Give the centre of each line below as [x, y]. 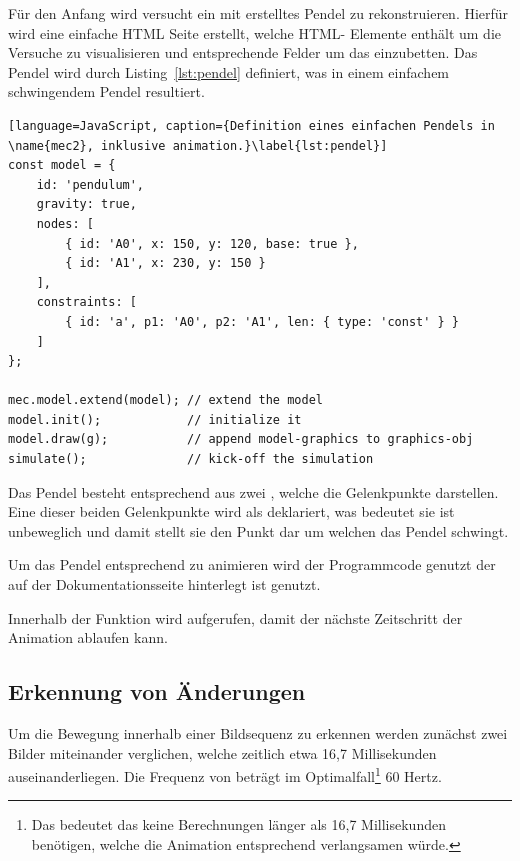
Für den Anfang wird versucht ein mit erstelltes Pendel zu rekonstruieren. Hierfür [258, 13]
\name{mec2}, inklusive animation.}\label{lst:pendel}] [198, 145]
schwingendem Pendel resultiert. [106, 91]
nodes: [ [65, 223]
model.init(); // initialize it [155, 419]
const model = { [62, 165]
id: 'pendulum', [90, 184]
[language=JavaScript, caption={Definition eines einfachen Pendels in [251, 125]
